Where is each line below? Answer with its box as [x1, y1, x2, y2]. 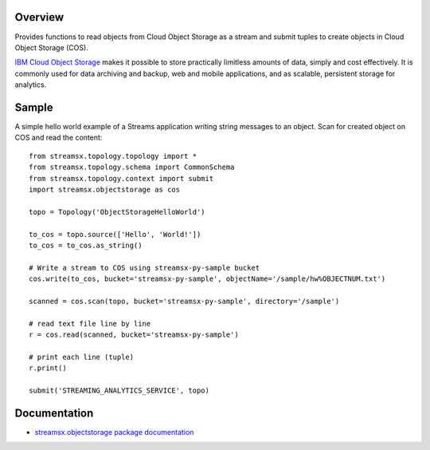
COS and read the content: [14, 132, 103, 143]
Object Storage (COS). [14, 42, 89, 52]
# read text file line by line [29, 319, 151, 328]
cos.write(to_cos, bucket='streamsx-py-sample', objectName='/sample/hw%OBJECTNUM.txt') [29, 274, 386, 283]
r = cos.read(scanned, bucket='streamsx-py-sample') [29, 330, 239, 339]
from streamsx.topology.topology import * [29, 152, 197, 160]
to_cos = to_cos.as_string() [29, 240, 143, 250]
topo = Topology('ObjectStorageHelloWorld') [29, 207, 206, 216]
